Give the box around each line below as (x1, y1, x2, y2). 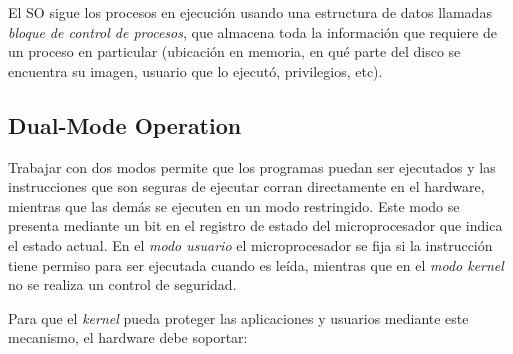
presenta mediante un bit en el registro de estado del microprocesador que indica (8, 215, 503, 236)
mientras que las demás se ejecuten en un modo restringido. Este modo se (8, 195, 460, 216)
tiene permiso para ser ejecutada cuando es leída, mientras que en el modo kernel (8, 254, 504, 275)
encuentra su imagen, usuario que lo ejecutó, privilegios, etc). (8, 60, 383, 81)
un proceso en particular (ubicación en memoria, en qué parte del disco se (8, 41, 461, 62)
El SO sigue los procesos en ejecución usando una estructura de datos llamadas (8, 2, 492, 22)
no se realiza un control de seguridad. (8, 274, 237, 295)
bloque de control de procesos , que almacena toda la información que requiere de (8, 21, 497, 42)
